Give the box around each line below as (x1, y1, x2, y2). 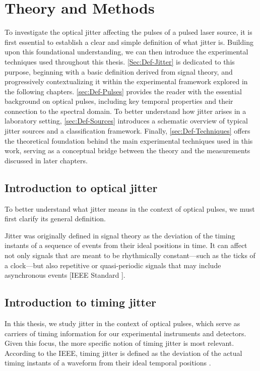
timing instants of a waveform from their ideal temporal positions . (5, 357, 211, 368)
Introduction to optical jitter (5, 179, 158, 195)
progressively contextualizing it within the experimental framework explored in (5, 76, 248, 87)
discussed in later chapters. (5, 155, 88, 165)
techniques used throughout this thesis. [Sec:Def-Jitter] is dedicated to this (5, 56, 235, 67)
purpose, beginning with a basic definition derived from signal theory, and (5, 66, 233, 77)
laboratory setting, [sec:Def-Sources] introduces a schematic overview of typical (5, 115, 248, 126)
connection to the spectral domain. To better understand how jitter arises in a (5, 105, 246, 116)
